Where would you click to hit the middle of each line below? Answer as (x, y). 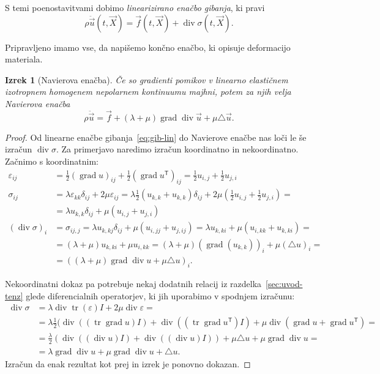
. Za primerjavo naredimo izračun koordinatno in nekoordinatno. (177, 149)
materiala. (24, 59)
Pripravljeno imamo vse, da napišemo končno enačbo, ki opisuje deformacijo (148, 47)
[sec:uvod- (284, 284)
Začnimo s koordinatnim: (52, 161)
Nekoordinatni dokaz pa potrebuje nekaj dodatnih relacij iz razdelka (133, 284)
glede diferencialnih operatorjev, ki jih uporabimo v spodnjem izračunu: (160, 295)
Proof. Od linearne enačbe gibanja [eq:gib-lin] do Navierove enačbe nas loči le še (156, 137)
